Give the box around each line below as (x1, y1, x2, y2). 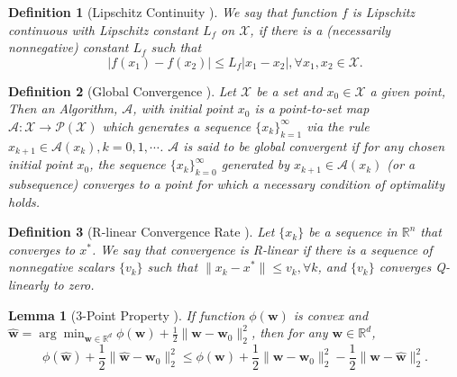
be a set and (256, 81, 323, 100)
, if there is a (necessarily (250, 20, 391, 39)
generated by (221, 155, 289, 174)
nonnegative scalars (8, 257, 114, 276)
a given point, (370, 81, 445, 100)
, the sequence (89, 155, 166, 174)
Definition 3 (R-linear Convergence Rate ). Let (8, 222, 275, 241)
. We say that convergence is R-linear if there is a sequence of (91, 239, 433, 258)
